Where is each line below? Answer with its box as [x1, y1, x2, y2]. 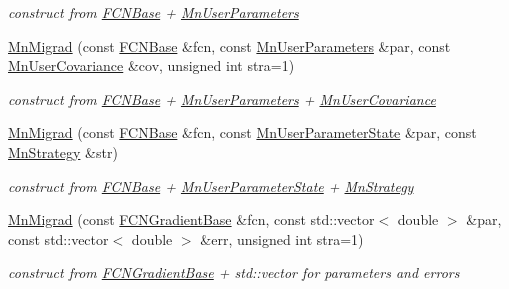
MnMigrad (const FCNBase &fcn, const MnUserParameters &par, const [8, 35, 451, 56]
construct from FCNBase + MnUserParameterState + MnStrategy [8, 175, 414, 196]
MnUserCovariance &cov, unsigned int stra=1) [8, 55, 295, 76]
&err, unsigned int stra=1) [200, 228, 364, 249]
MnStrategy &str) [8, 141, 118, 162]
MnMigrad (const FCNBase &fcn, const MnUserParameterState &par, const [8, 122, 477, 143]
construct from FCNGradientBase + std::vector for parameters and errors [8, 262, 460, 283]
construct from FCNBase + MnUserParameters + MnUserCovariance [8, 88, 436, 109]
